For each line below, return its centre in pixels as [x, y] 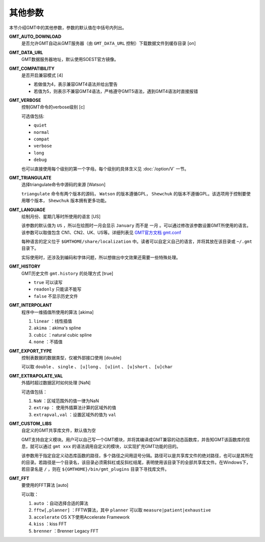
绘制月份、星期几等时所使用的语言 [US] [61, 216]
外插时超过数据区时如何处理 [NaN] [56, 383]
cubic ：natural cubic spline [63, 335]
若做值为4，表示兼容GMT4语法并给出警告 [76, 84]
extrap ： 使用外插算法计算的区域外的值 [75, 408]
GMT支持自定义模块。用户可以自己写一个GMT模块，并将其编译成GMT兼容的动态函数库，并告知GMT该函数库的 [133, 439]
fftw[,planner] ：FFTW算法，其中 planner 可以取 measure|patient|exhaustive [122, 510]
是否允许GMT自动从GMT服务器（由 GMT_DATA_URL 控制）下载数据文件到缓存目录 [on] [109, 43]
